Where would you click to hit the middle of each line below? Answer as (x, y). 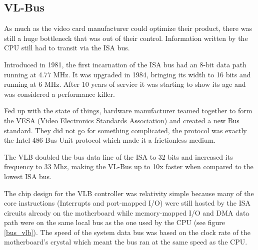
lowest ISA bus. (28, 176)
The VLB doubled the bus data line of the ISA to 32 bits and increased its (118, 156)
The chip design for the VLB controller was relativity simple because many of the (129, 193)
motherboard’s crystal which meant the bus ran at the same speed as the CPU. (126, 242)
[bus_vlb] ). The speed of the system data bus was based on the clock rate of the (127, 232)
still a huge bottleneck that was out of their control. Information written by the (126, 38)
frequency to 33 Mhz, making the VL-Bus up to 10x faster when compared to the (129, 166)
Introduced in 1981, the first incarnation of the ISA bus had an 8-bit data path (125, 64)
